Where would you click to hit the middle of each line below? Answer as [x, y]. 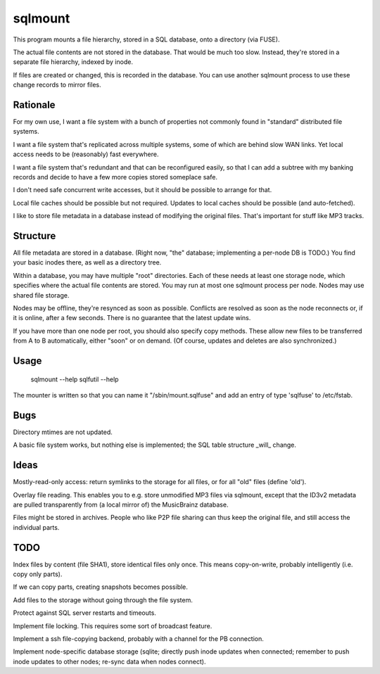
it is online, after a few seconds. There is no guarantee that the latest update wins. [132, 318]
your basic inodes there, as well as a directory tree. [87, 262]
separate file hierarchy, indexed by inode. [73, 62]
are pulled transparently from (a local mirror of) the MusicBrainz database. [121, 504]
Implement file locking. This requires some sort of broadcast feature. [113, 625]
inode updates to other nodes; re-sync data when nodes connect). [109, 661]
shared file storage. [41, 295]
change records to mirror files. [57, 85]
